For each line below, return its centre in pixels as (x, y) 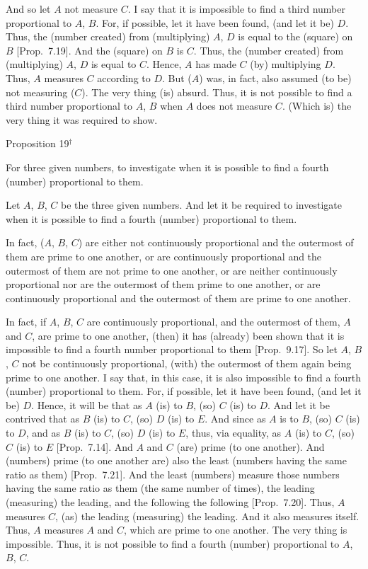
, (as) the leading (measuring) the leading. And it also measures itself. (207, 516)
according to (124, 77)
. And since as (235, 419)
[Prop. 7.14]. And (94, 446)
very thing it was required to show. (82, 119)
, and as (43, 433)
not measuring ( (40, 92)
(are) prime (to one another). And (251, 446)
